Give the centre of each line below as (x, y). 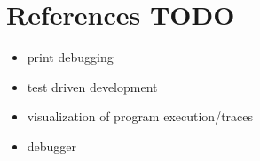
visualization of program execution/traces (140, 116)
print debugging (70, 57)
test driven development (92, 86)
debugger (52, 146)
